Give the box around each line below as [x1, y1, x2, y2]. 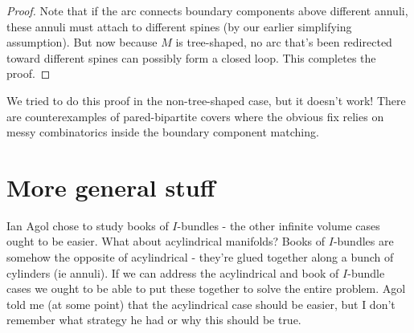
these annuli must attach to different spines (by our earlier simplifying [6, 18, 352, 35]
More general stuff [6, 170, 215, 203]
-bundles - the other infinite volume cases [177, 217, 380, 234]
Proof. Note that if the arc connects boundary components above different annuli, [6, 2, 408, 18]
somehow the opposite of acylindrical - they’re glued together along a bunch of [6, 249, 394, 266]
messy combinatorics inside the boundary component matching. [6, 124, 319, 140]
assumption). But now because [6, 34, 158, 51]
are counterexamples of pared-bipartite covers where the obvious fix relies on [6, 108, 384, 124]
